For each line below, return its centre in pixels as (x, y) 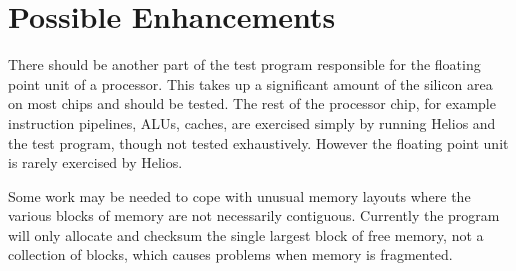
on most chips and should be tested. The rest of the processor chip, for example (252, 103)
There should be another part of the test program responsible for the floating (244, 64)
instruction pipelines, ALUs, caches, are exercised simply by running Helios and (252, 122)
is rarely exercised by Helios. (95, 162)
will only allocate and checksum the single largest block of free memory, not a (246, 234)
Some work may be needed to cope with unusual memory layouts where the (239, 195)
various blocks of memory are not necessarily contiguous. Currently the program (254, 215)
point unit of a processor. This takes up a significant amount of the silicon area (250, 83)
